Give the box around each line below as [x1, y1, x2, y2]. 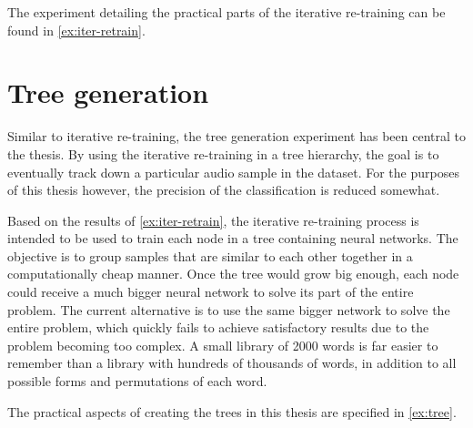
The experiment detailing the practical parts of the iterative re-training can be [7, 3, 446, 21]
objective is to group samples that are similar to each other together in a [7, 246, 413, 265]
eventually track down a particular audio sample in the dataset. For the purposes [7, 162, 459, 181]
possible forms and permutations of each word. [7, 372, 267, 391]
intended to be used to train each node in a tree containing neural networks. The [7, 229, 458, 248]
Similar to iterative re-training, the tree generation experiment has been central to [7, 127, 466, 146]
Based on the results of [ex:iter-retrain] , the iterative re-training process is [7, 210, 419, 229]
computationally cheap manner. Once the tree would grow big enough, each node [7, 264, 459, 283]
